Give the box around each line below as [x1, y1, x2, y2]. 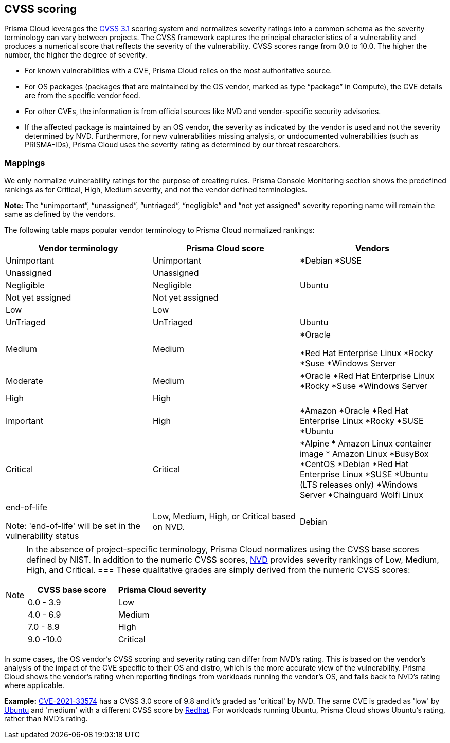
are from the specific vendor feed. [25, 91, 140, 100]
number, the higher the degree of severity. [4, 50, 147, 60]
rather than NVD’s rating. [4, 714, 88, 723]
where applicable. [4, 681, 64, 690]
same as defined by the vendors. [4, 210, 115, 219]
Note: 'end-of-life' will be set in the [6, 521, 140, 531]
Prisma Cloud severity [118, 585, 207, 596]
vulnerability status [6, 531, 79, 542]
